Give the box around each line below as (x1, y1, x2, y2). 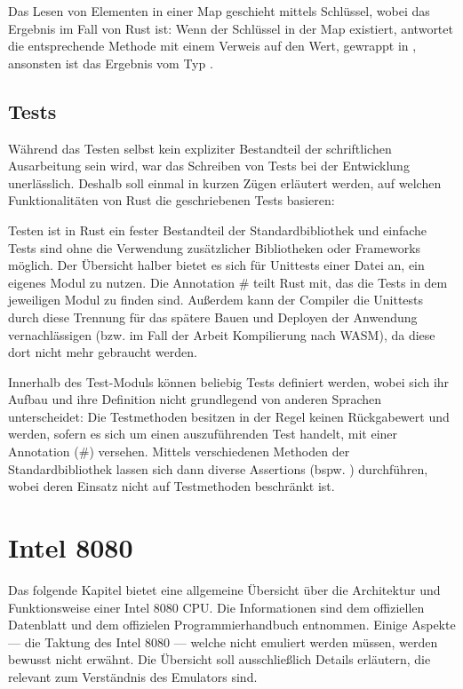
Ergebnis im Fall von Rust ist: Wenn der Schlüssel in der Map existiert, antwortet (8, 19, 453, 37)
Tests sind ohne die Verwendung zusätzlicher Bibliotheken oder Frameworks (8, 238, 421, 257)
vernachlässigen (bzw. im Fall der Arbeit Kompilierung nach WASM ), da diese (8, 325, 435, 344)
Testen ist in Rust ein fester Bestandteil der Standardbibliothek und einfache (8, 220, 427, 239)
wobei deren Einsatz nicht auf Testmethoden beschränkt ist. (8, 477, 335, 495)
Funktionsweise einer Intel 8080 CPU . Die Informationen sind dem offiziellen (8, 598, 425, 616)
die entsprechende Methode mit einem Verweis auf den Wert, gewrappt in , (8, 36, 417, 55)
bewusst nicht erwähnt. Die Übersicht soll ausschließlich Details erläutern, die (8, 650, 431, 669)
